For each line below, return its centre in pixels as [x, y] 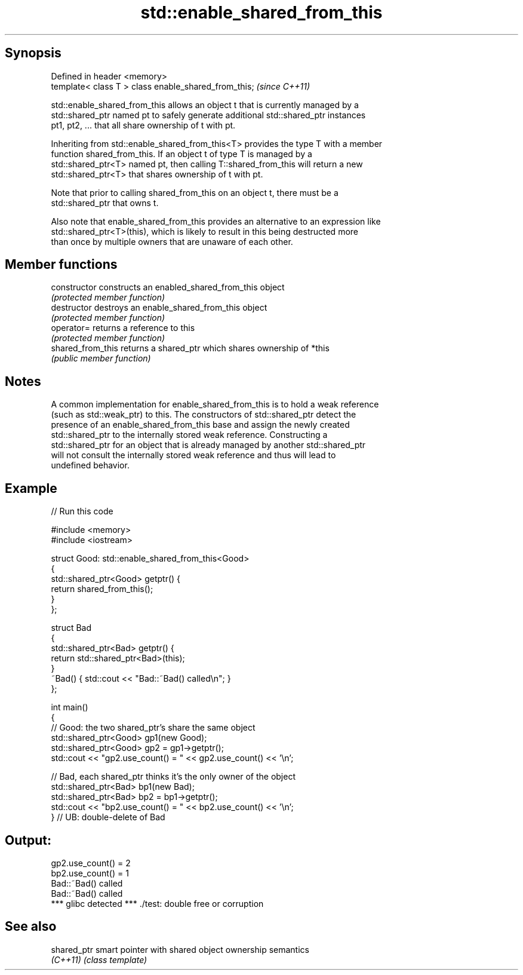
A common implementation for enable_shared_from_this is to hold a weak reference [215, 404]
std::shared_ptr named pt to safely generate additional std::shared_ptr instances [208, 115]
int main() [70, 707]
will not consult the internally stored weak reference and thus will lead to [193, 455]
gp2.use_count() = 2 [91, 863]
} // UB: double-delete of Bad [108, 817]
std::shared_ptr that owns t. [105, 203]
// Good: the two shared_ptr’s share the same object [153, 728]
